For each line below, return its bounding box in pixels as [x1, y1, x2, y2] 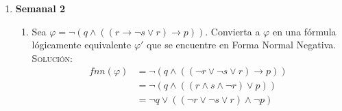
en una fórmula [272, 24, 337, 38]
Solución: [32, 50, 73, 65]
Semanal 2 [15, 1, 66, 15]
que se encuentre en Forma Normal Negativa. [147, 37, 337, 52]
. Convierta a [205, 24, 260, 38]
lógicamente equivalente [32, 37, 132, 52]
